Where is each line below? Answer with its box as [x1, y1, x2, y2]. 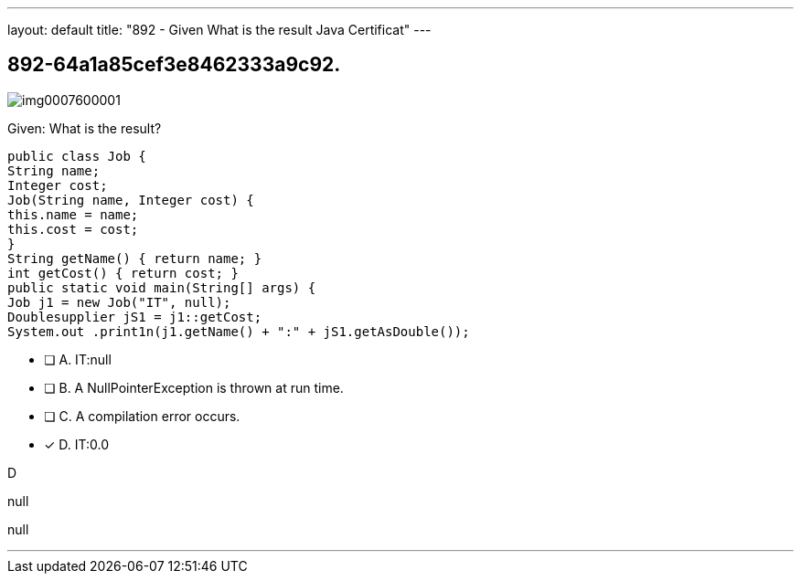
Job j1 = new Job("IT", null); [7, 294, 231, 310]
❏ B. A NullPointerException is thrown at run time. [44, 379, 344, 396]
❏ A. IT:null [44, 351, 112, 367]
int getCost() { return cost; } [7, 265, 239, 280]
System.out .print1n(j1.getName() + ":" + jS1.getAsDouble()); [7, 323, 470, 339]
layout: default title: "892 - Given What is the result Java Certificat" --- [7, 22, 432, 37]
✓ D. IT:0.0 [44, 436, 110, 452]
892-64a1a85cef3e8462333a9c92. [7, 53, 341, 77]
